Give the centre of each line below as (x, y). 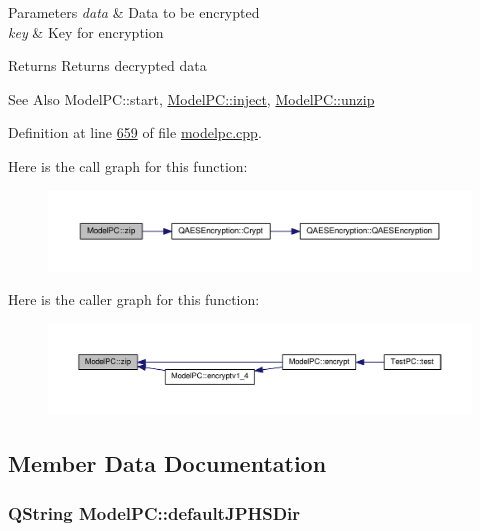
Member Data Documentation (167, 463)
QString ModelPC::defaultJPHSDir (154, 512)
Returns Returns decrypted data (107, 65)
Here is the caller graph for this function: (134, 299)
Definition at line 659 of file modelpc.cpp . (135, 132)
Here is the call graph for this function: (128, 165)
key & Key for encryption (86, 31)
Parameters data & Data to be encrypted (134, 12)
